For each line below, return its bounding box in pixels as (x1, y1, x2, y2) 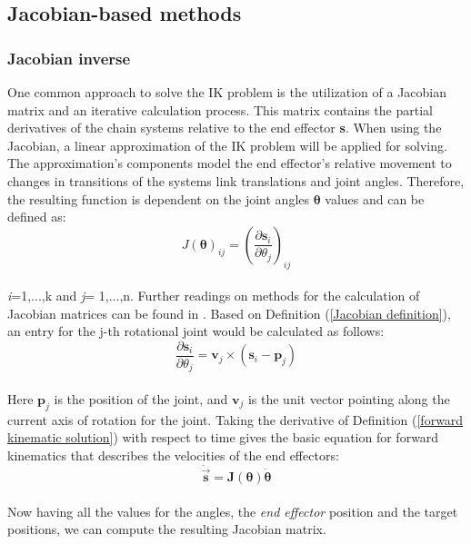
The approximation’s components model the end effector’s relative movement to (7, 153, 452, 173)
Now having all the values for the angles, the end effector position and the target (7, 501, 458, 520)
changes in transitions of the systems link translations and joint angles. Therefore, (7, 171, 465, 190)
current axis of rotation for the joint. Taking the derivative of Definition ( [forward (7, 410, 464, 429)
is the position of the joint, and (54, 390, 228, 409)
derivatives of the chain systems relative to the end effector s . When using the (7, 118, 442, 137)
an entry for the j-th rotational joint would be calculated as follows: (7, 321, 385, 341)
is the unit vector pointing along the (247, 390, 450, 409)
